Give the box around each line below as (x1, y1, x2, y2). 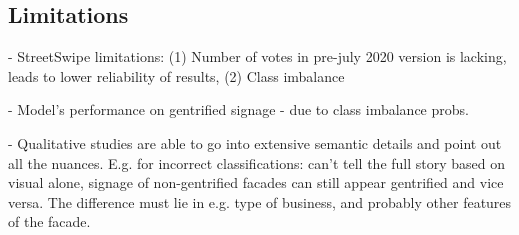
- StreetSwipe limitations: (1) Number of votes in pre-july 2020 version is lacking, (8, 46, 507, 67)
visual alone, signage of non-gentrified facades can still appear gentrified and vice (8, 172, 504, 193)
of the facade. (8, 211, 91, 232)
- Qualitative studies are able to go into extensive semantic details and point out (8, 132, 502, 153)
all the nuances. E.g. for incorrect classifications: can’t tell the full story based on (8, 152, 506, 173)
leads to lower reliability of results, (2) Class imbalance (8, 65, 345, 86)
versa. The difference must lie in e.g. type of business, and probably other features (8, 191, 512, 212)
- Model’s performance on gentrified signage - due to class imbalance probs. (8, 99, 469, 120)
